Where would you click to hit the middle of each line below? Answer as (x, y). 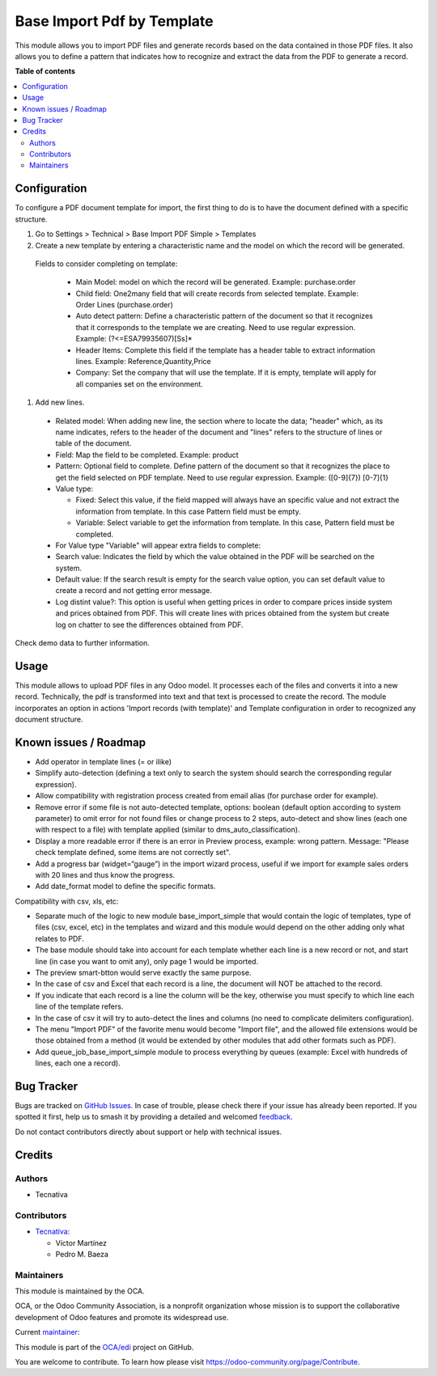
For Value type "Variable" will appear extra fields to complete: (158, 545)
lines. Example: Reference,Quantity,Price (143, 362)
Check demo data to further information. (82, 643)
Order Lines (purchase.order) (125, 305)
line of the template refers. (79, 1006)
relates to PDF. (60, 938)
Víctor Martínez (81, 1243)
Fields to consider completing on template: (106, 264)
